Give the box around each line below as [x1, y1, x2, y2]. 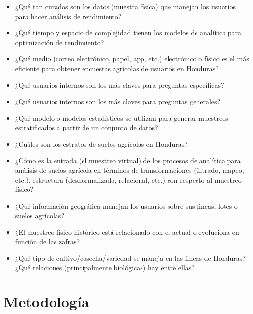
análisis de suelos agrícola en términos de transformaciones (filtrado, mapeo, [15, 165, 244, 175]
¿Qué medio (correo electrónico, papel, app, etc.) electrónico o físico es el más [15, 53, 249, 64]
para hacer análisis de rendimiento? [15, 11, 122, 21]
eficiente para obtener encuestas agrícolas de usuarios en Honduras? [15, 63, 219, 73]
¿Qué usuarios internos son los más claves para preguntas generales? [15, 96, 221, 106]
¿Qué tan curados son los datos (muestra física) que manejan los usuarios [15, 1, 236, 11]
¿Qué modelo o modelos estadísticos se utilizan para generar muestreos [15, 112, 228, 123]
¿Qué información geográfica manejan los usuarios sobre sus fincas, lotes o [15, 200, 238, 210]
